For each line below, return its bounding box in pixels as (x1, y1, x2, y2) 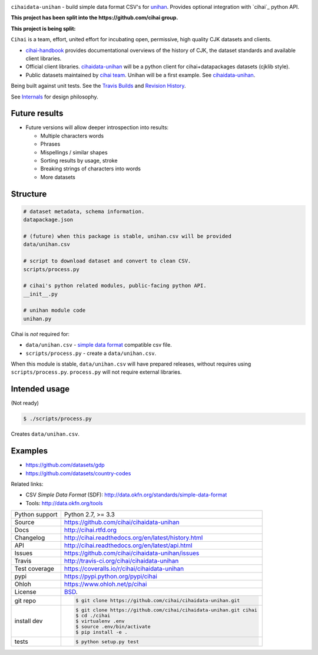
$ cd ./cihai (75, 612, 111, 618)
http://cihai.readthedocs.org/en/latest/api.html (64, 541, 193, 549)
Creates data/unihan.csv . (11, 430, 79, 437)
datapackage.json (23, 216, 74, 223)
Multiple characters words (40, 132, 104, 139)
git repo (14, 596, 37, 604)
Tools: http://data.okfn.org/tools (25, 499, 103, 506)
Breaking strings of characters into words (40, 165, 141, 172)
